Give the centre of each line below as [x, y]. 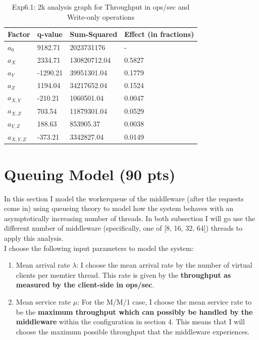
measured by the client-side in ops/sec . [85, 285]
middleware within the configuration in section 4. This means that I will [130, 322]
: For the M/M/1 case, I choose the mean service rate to [165, 301]
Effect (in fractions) [159, 34]
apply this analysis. [34, 238]
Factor [19, 34]
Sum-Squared [94, 34]
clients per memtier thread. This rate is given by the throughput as [123, 274]
